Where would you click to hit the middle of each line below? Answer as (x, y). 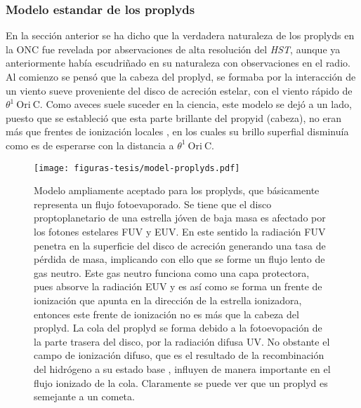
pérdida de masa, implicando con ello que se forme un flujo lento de (179, 259)
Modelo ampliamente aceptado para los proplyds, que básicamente (177, 190)
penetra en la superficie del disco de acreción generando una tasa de (180, 245)
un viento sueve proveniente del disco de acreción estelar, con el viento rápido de (179, 90)
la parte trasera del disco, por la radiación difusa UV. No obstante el (182, 341)
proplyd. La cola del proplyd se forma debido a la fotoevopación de (178, 328)
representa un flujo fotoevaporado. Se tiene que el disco (153, 204)
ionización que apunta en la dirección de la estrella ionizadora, (168, 300)
